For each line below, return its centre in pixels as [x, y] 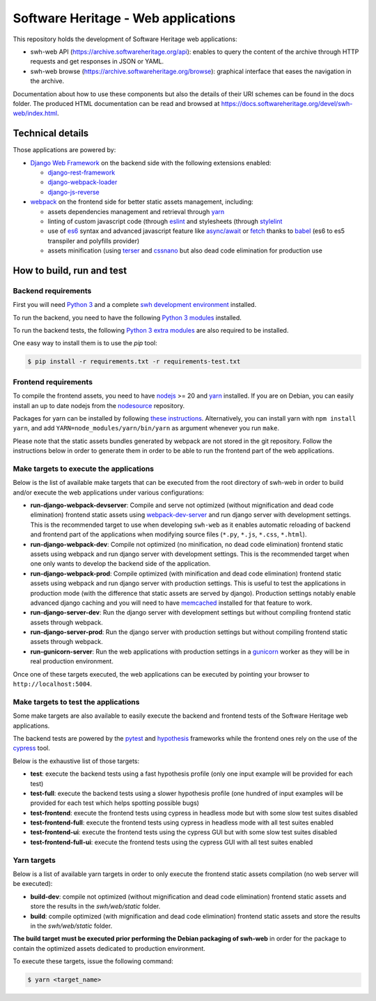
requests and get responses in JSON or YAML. [97, 61]
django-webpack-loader [83, 182]
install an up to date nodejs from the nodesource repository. [99, 405]
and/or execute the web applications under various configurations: [109, 492]
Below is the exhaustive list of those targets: [76, 761]
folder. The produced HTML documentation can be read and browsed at [116, 103]
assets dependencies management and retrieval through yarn [136, 211]
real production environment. [72, 661]
